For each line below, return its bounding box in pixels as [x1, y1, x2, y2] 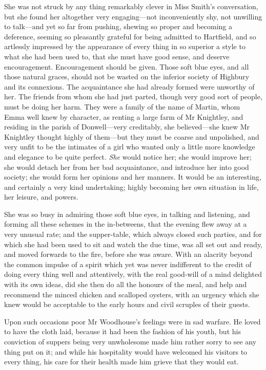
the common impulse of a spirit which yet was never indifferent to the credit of [4, 258, 252, 269]
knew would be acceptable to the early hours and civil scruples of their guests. [4, 299, 250, 310]
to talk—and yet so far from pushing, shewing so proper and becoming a [4, 21, 232, 32]
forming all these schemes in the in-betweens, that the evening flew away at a [4, 219, 247, 229]
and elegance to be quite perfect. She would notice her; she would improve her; [4, 151, 252, 162]
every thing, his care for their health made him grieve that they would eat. [4, 356, 239, 367]
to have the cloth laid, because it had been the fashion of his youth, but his [4, 326, 241, 337]
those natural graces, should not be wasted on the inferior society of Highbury [4, 71, 250, 82]
